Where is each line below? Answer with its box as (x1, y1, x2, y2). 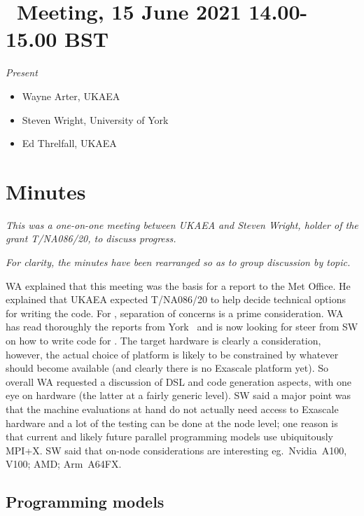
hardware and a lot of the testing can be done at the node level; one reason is (6, 415, 338, 430)
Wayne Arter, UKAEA (22, 88, 120, 103)
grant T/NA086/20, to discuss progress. (6, 231, 176, 246)
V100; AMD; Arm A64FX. (6, 456, 122, 471)
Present (6, 65, 38, 80)
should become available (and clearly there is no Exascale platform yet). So (6, 361, 328, 375)
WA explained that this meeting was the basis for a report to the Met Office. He (6, 278, 351, 293)
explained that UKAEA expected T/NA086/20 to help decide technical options (6, 292, 346, 307)
